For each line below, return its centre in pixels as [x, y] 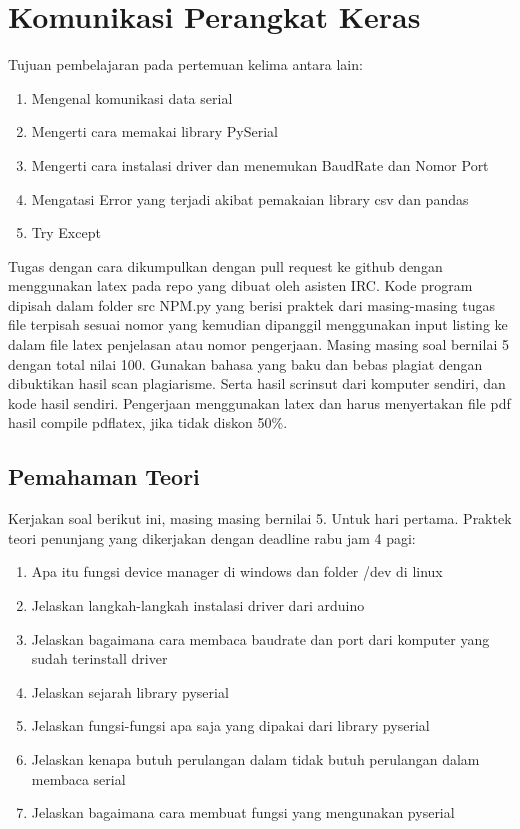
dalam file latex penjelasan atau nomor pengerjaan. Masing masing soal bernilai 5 [258, 344]
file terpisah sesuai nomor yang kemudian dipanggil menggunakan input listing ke [258, 324]
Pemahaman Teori [104, 476]
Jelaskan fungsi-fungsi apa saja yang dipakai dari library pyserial [230, 725]
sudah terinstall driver [99, 658]
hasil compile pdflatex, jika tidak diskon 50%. [148, 422]
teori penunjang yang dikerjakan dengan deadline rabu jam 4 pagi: [212, 537]
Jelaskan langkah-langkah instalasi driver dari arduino [198, 605]
